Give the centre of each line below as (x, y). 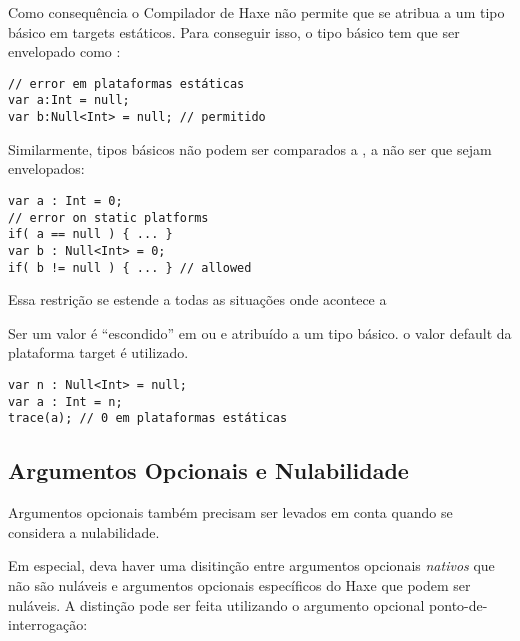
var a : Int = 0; (65, 200)
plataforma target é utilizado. (98, 352)
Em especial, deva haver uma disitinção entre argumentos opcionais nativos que (251, 565)
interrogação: (48, 624)
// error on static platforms (108, 217)
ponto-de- (458, 604)
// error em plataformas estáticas (126, 83)
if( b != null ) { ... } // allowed (130, 267)
